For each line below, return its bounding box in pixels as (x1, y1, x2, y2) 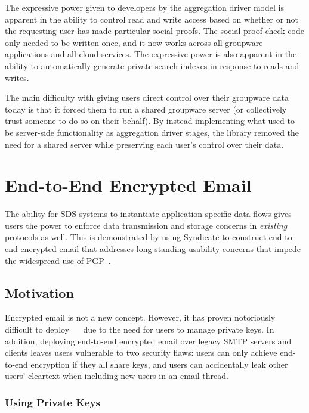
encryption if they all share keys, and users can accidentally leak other (30, 358, 288, 370)
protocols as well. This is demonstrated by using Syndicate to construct (5, 231, 267, 243)
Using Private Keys (5, 395, 101, 409)
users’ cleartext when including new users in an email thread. (5, 369, 228, 382)
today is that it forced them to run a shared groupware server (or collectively (5, 103, 287, 115)
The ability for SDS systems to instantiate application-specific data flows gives (5, 207, 292, 220)
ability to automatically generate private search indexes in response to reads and (5, 59, 299, 72)
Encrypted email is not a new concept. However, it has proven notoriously (5, 311, 276, 324)
